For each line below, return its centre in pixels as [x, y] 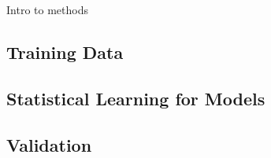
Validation [49, 144]
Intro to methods [47, 9]
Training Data [65, 51]
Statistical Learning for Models [136, 98]
